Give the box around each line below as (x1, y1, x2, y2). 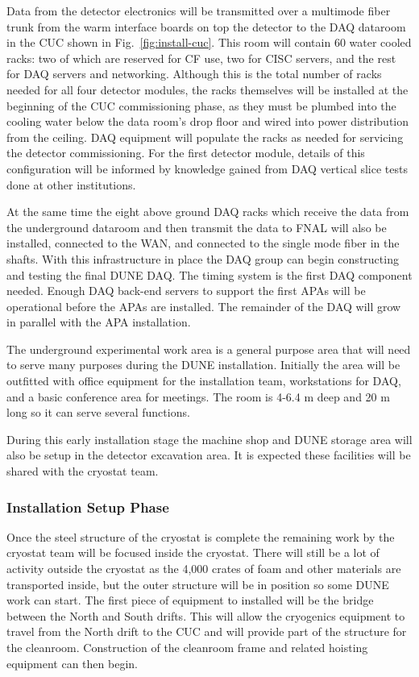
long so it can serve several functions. (6, 404, 190, 421)
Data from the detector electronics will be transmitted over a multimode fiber (6, 2, 391, 19)
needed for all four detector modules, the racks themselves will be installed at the (6, 81, 409, 98)
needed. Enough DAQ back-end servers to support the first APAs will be (6, 282, 366, 299)
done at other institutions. (6, 176, 136, 193)
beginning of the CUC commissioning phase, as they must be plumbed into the (6, 97, 396, 114)
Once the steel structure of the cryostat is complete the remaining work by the (6, 528, 395, 545)
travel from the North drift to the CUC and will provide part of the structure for (6, 623, 407, 640)
